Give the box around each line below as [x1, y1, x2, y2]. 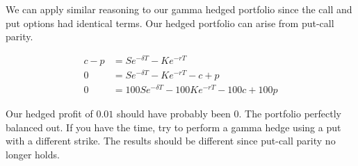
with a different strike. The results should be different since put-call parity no [6, 133, 336, 148]
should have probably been [116, 106, 231, 121]
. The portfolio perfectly [238, 106, 341, 121]
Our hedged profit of [6, 106, 93, 121]
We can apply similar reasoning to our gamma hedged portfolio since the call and [6, 2, 352, 16]
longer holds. [6, 147, 60, 161]
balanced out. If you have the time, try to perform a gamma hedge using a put [6, 119, 341, 134]
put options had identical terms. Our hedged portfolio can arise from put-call [6, 15, 334, 30]
